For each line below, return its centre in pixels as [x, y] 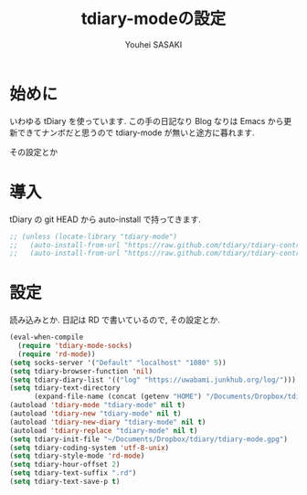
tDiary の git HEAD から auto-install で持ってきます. [105, 219]
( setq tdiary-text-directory [65, 388]
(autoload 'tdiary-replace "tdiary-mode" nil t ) [104, 430]
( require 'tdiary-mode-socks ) [75, 346]
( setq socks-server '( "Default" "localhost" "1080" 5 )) [118, 363]
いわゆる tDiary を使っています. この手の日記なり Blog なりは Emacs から [147, 121]
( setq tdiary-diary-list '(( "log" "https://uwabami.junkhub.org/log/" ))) [153, 380]
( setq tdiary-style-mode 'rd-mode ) [77, 456]
